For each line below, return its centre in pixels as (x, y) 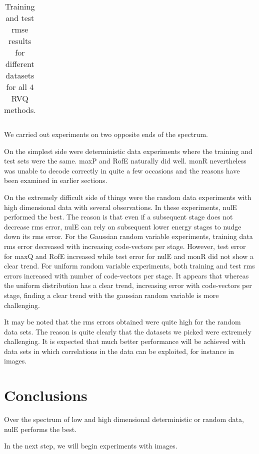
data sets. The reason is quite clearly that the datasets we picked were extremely (128, 331)
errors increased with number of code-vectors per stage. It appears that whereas (126, 275)
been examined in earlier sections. (56, 180)
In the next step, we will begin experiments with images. (91, 446)
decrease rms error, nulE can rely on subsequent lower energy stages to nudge (123, 226)
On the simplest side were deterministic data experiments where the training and (128, 151)
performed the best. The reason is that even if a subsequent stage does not (118, 217)
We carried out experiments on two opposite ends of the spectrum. (106, 134)
